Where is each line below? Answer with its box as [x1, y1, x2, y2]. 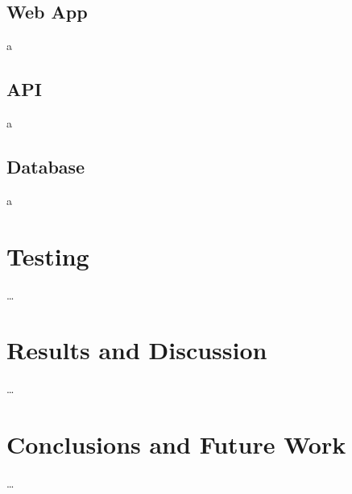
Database [6, 153, 85, 178]
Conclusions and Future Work [6, 428, 346, 461]
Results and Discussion [6, 333, 267, 366]
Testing [6, 239, 89, 272]
